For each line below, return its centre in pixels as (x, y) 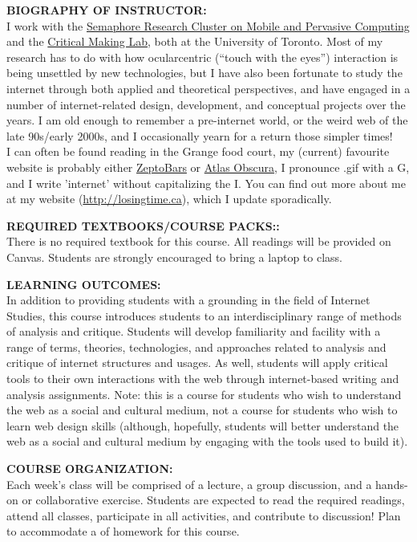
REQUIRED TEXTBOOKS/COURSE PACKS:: (143, 225)
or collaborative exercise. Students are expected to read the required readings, (213, 500)
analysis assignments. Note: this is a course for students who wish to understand (204, 394)
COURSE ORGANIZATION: (90, 469)
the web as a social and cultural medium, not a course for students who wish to (202, 410)
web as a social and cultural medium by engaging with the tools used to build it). (207, 441)
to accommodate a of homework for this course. (123, 531)
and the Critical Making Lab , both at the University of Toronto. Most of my (195, 41)
